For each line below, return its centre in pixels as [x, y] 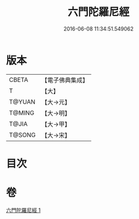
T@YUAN [22, 102]
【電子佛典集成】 [65, 80]
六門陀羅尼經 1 [23, 210]
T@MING [22, 112]
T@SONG [23, 135]
